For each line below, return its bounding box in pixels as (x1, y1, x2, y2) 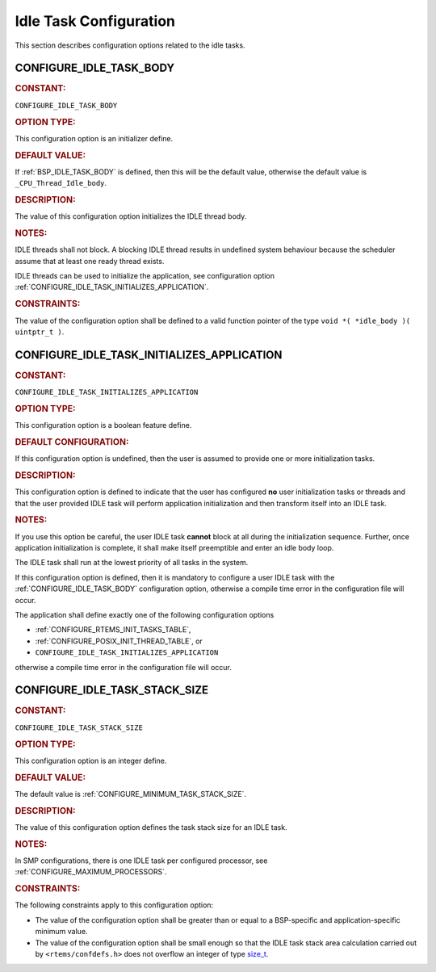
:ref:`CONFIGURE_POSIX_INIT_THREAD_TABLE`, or (35, 636, 203, 646)
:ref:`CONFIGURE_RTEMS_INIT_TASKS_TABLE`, (35, 625, 191, 635)
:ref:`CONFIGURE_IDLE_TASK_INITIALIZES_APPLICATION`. (15, 283, 209, 292)
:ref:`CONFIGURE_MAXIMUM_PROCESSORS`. (15, 867, 167, 877)
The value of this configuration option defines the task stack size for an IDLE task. (15, 822, 287, 832)
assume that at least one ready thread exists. (15, 256, 165, 266)
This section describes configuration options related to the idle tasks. (15, 40, 245, 50)
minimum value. (35, 927, 88, 936)
